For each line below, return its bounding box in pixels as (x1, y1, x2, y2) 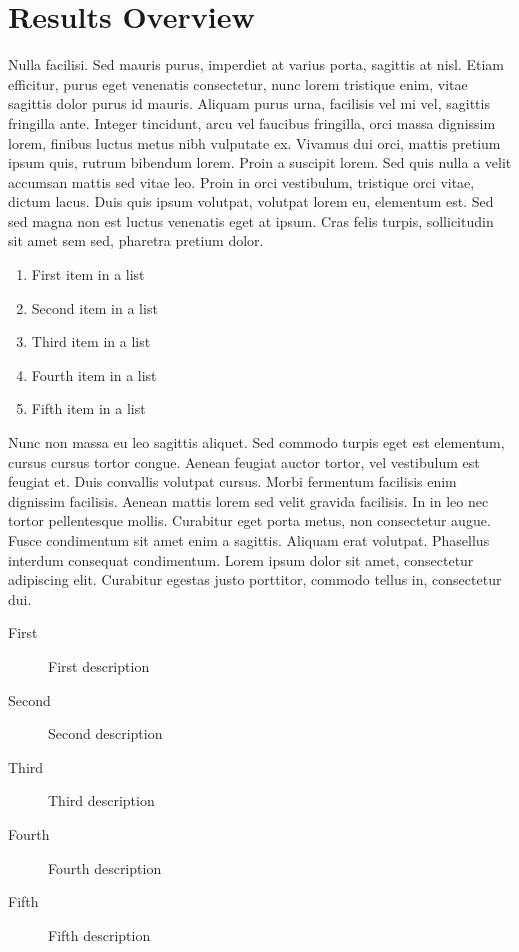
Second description (48, 723, 163, 744)
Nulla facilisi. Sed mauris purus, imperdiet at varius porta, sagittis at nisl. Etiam (8, 54, 505, 75)
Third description (48, 790, 155, 811)
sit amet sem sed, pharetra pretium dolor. (8, 230, 264, 251)
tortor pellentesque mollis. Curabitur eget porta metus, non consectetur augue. (8, 510, 491, 531)
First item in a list (31, 264, 145, 285)
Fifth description (48, 924, 151, 945)
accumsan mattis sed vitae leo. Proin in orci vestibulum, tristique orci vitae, (8, 171, 475, 192)
